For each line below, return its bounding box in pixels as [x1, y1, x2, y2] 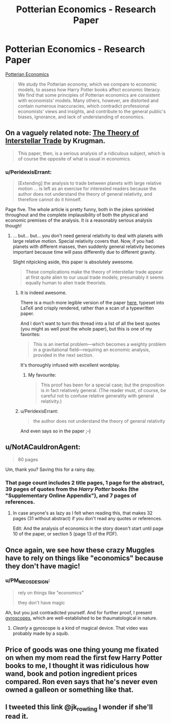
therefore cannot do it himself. [17, 196, 82, 203]
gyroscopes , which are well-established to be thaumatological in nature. [5, 615, 158, 621]
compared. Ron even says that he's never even [5, 677, 158, 686]
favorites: [20, 332, 41, 338]
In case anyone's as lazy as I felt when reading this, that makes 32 [12, 510, 153, 516]
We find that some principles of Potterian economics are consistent [17, 92, 160, 98]
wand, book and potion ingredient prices [5, 669, 137, 678]
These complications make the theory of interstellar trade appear [25, 269, 163, 275]
